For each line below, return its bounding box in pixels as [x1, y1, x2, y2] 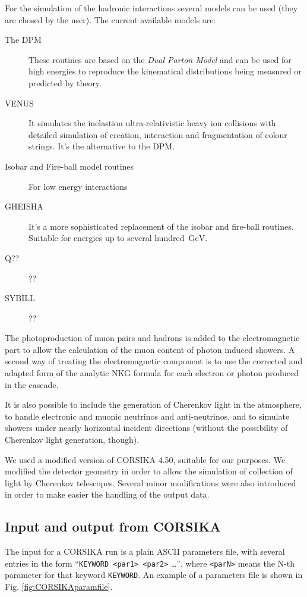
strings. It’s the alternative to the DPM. [29, 140, 175, 152]
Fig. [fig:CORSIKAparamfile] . [5, 580, 113, 593]
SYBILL [5, 292, 35, 304]
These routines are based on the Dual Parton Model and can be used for [29, 53, 292, 65]
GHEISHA [5, 200, 43, 212]
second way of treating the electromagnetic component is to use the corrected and [5, 355, 303, 367]
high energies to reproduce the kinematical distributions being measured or [29, 65, 302, 77]
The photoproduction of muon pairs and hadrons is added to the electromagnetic [5, 332, 300, 344]
